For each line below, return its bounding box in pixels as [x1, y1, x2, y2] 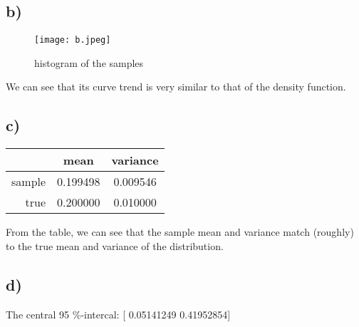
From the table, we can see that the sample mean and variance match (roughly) [6, 224, 354, 239]
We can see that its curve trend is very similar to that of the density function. [6, 79, 346, 94]
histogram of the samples [34, 55, 144, 70]
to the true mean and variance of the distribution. [6, 238, 224, 253]
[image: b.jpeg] [34, 35, 111, 46]
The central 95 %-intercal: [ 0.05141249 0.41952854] [6, 306, 231, 321]
